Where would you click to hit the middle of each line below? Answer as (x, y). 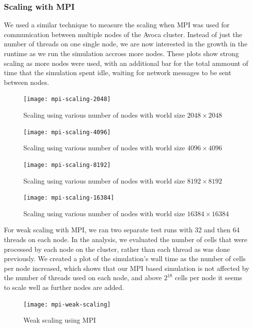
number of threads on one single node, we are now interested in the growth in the (126, 44)
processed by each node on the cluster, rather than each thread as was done (117, 249)
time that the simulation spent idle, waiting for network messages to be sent (118, 72)
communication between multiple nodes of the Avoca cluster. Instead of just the (123, 34)
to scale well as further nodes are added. (64, 287)
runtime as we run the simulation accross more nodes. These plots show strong (121, 53)
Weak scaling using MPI (60, 320)
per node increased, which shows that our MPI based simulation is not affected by (127, 268)
